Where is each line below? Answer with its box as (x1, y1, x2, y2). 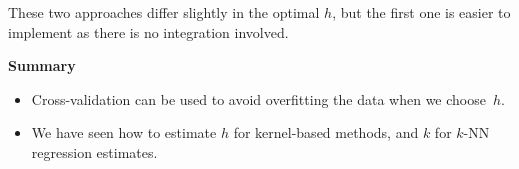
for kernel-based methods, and (233, 122, 419, 143)
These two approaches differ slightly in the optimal (8, 2, 320, 22)
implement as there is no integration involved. (8, 21, 289, 42)
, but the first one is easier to (332, 2, 511, 22)
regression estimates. (31, 141, 158, 162)
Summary (8, 55, 76, 76)
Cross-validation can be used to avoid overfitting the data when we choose (31, 88, 486, 109)
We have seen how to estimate (31, 122, 217, 143)
